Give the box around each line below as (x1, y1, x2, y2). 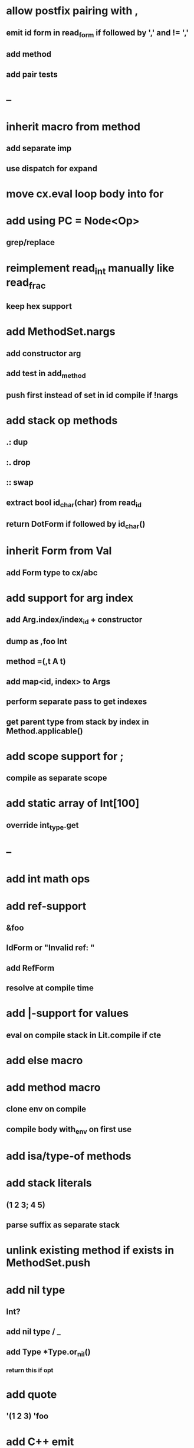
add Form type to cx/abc (6, 568, 98, 578)
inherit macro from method (6, 120, 140, 133)
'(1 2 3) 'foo (6, 1411, 49, 1421)
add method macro (6, 1081, 101, 1094)
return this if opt (6, 1366, 54, 1374)
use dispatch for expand (6, 164, 98, 174)
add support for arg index (6, 592, 134, 605)
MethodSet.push (6, 1256, 91, 1270)
